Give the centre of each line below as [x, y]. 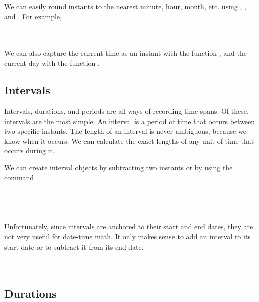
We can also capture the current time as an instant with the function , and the [125, 53]
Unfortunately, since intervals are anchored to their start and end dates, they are [129, 227]
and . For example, [33, 16]
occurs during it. [29, 150]
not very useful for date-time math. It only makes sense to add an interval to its [127, 237]
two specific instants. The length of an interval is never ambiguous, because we [125, 131]
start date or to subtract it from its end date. [74, 246]
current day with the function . [52, 63]
